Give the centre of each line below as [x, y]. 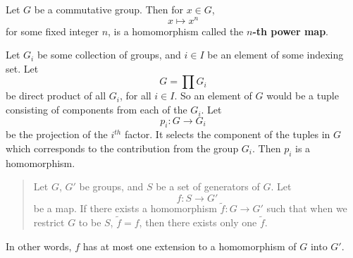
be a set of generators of [208, 186]
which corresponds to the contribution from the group [122, 148]
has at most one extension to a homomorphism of [190, 246]
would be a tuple [303, 96]
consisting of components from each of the [97, 110]
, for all [135, 96]
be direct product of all [56, 96]
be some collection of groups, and [109, 55]
